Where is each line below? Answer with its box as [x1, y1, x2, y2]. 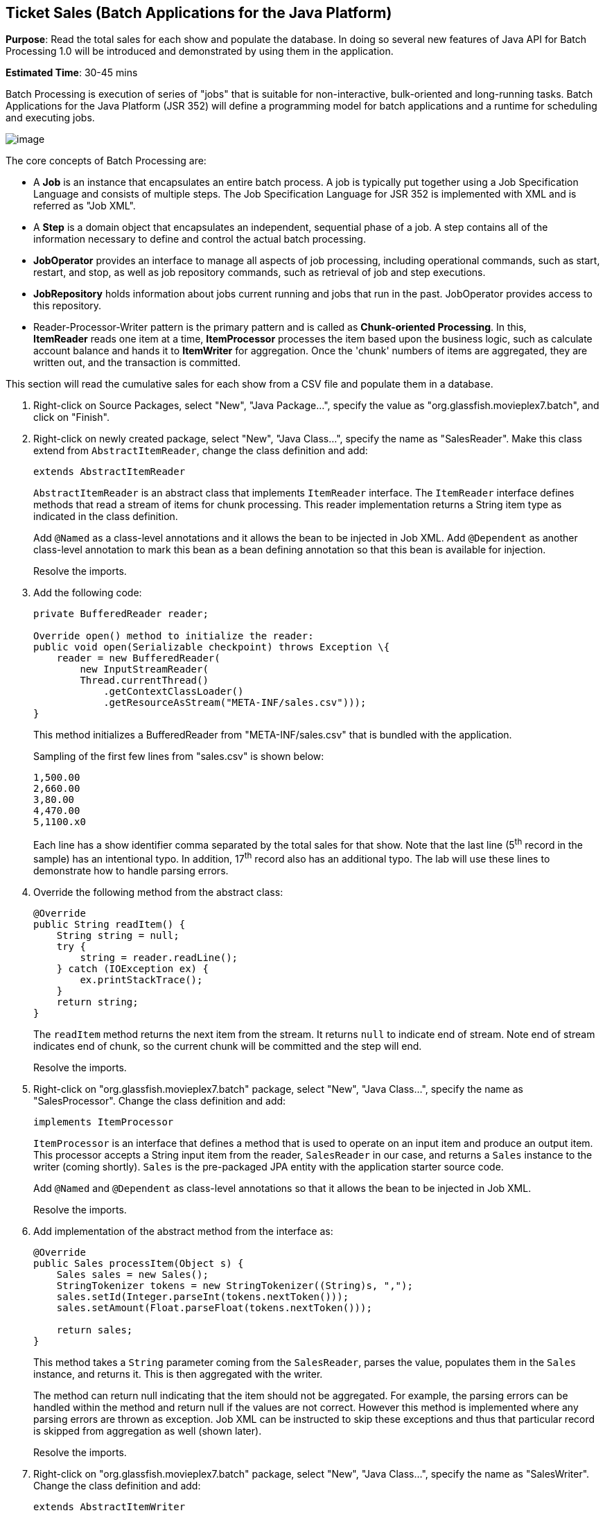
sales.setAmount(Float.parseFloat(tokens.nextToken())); [56, 1302, 372, 1313]
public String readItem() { [33, 918, 186, 930]
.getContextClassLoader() [103, 686, 244, 698]
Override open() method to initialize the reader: [33, 630, 314, 642]
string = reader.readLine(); [80, 951, 238, 963]
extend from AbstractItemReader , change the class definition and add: [33, 444, 368, 457]
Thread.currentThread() [80, 675, 209, 686]
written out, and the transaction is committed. [33, 356, 241, 369]
